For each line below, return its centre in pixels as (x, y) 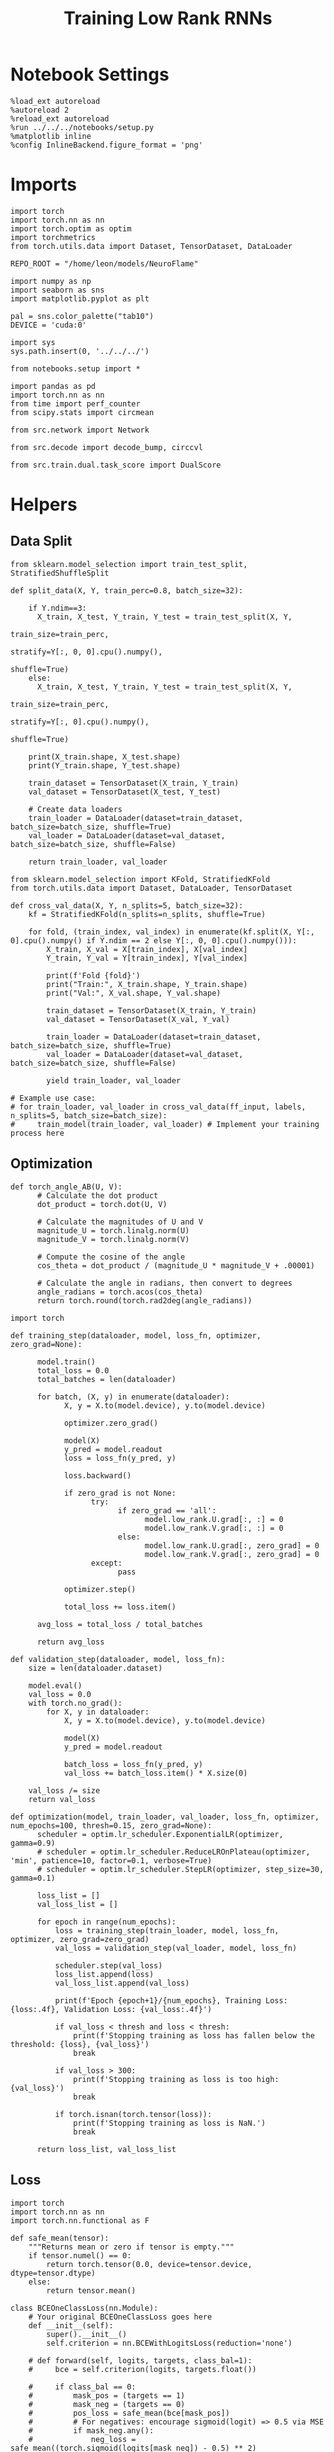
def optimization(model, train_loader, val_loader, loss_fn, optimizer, (165, 1817)
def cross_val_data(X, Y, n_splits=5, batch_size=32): (127, 905)
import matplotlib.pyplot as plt (80, 298)
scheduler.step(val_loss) (108, 1965)
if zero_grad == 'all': (167, 1510)
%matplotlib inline (51, 136)
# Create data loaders (75, 809)
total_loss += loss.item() (120, 1607)
